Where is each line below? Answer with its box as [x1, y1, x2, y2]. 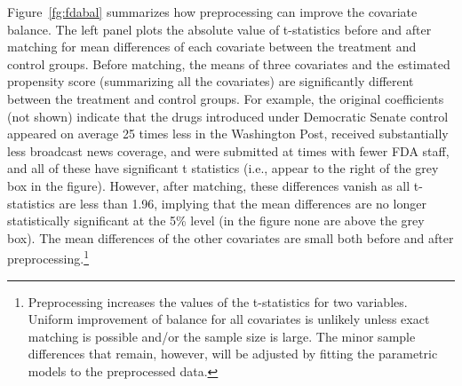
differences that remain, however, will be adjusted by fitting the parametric [28, 344, 438, 363]
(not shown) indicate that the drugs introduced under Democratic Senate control [7, 106, 449, 125]
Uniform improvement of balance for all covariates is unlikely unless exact [28, 310, 430, 328]
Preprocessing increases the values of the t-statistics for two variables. [28, 292, 408, 311]
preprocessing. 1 [7, 247, 90, 267]
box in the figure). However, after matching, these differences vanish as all [7, 176, 410, 194]
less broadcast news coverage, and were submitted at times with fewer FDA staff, [7, 141, 450, 160]
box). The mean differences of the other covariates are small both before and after [7, 228, 454, 247]
